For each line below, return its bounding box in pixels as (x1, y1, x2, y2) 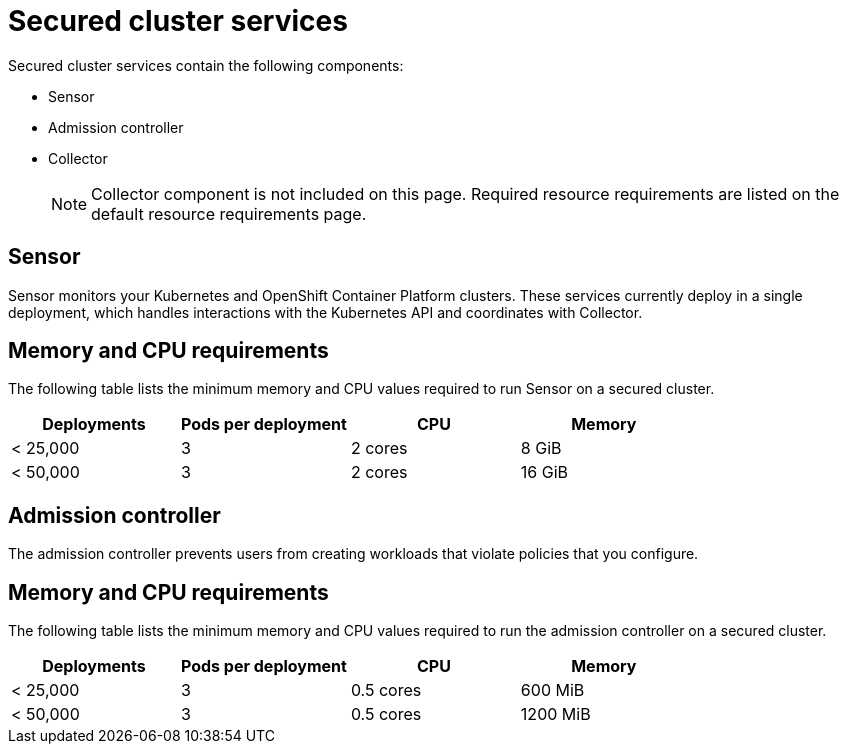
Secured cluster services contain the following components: (8, 56, 404, 74)
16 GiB (520, 462, 569, 483)
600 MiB (520, 680, 585, 701)
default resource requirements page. (91, 203, 367, 224)
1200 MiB (520, 704, 591, 725)
